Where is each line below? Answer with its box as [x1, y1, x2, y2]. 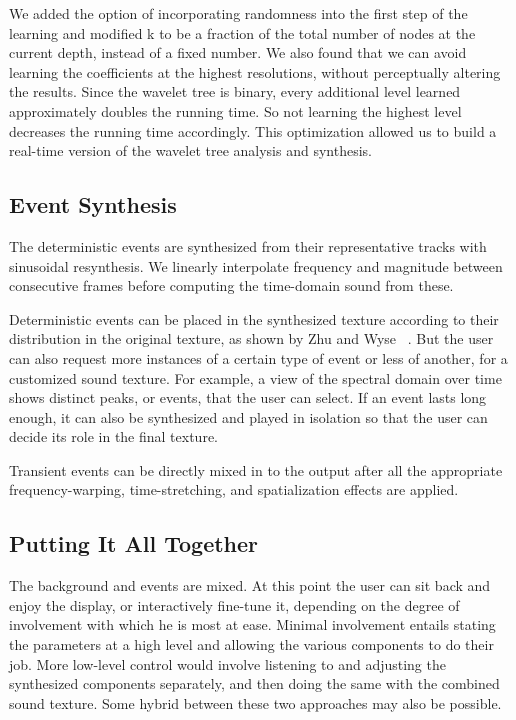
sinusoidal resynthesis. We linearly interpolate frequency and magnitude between [9, 255, 503, 276]
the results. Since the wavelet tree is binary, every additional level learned [9, 81, 461, 102]
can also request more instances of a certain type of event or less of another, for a [9, 347, 508, 368]
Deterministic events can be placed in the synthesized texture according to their [9, 308, 499, 329]
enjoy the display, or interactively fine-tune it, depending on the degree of [9, 594, 460, 615]
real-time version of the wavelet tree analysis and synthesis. [9, 140, 372, 161]
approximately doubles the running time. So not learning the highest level [9, 100, 462, 121]
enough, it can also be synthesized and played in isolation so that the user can [9, 406, 488, 427]
